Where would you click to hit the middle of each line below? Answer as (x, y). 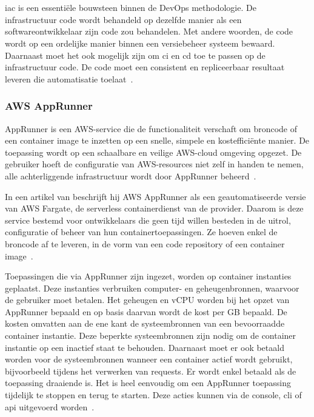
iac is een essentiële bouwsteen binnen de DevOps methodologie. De (131, 8)
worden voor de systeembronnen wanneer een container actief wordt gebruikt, (149, 359)
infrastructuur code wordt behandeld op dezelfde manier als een (123, 19)
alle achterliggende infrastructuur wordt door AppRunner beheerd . (131, 175)
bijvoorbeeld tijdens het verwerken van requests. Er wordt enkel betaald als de (151, 371)
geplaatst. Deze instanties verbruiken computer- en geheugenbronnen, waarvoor (152, 288)
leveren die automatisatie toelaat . (69, 78)
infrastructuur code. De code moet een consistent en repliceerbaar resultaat (145, 67)
